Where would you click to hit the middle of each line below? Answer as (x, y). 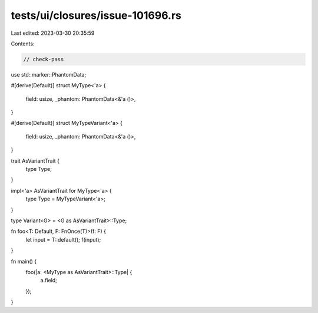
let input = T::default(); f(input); (63, 239)
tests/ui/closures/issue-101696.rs (96, 15)
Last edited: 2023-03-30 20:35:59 (53, 33)
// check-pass (44, 59)
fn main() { (24, 261)
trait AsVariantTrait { (35, 161)
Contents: (23, 44)
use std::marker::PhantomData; (49, 74)
